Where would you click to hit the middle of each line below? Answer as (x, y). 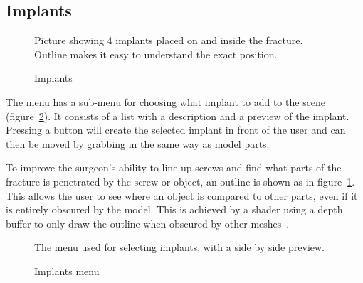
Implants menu (67, 271)
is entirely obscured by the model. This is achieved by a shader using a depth (174, 209)
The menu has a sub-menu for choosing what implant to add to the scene (166, 101)
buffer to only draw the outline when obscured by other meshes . (148, 223)
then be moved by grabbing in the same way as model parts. (138, 143)
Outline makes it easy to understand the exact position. (156, 54)
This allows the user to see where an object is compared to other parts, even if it (182, 195)
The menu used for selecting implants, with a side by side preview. (179, 247)
